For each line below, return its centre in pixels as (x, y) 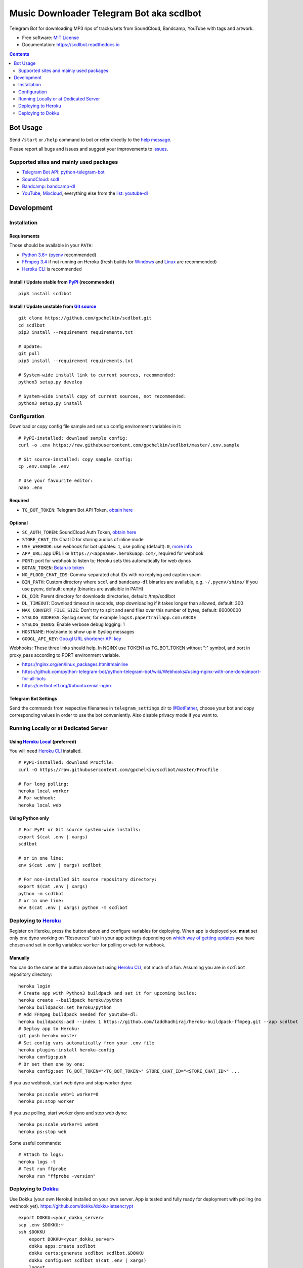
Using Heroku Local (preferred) (43, 742)
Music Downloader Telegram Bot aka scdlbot (105, 13)
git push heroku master (48, 1036)
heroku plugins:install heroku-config (67, 1050)
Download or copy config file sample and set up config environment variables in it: (95, 427)
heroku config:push (42, 1057)
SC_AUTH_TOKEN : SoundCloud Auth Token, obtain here (79, 532)
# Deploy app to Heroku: (49, 1029)
